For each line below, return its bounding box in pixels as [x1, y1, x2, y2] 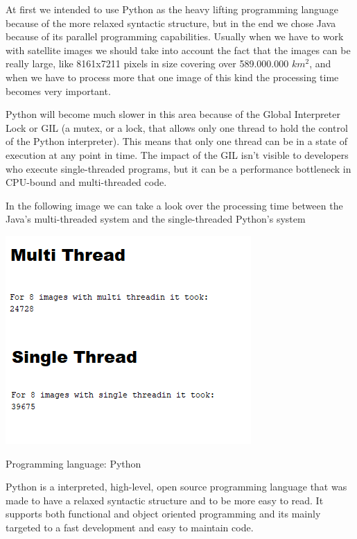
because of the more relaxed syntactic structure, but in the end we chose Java [6, 15, 336, 30]
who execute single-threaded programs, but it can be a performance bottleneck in [6, 161, 351, 176]
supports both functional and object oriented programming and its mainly [6, 506, 321, 521]
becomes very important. [6, 83, 111, 98]
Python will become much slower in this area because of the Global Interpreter [6, 107, 340, 121]
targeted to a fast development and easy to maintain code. [6, 520, 254, 534]
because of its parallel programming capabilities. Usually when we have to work [6, 29, 344, 44]
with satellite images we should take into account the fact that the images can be [6, 42, 351, 57]
